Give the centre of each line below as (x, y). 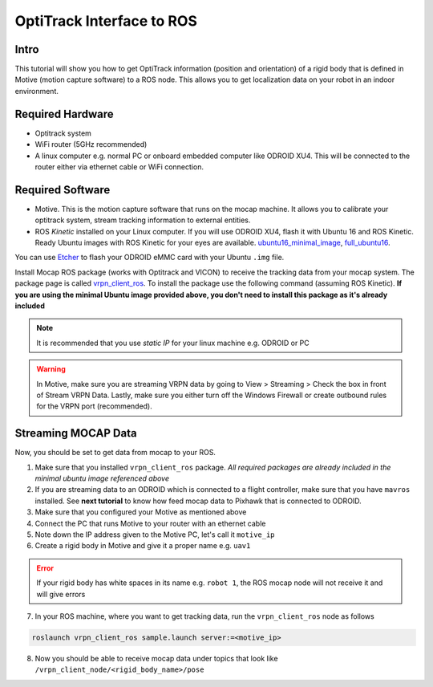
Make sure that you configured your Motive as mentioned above (141, 512)
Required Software (63, 190)
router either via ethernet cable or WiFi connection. (119, 167)
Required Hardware (64, 114)
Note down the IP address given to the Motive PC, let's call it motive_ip (155, 535)
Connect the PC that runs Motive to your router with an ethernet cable (150, 523)
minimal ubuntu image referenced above (102, 478)
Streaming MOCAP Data (76, 433)
